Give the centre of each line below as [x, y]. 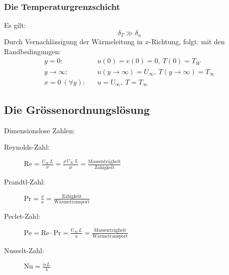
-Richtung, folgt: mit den [187, 42]
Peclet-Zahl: [22, 216]
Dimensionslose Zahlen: [40, 130]
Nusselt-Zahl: [24, 250]
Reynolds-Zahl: [27, 147]
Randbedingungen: [33, 51]
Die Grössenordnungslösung [77, 109]
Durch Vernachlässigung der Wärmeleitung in [73, 42]
